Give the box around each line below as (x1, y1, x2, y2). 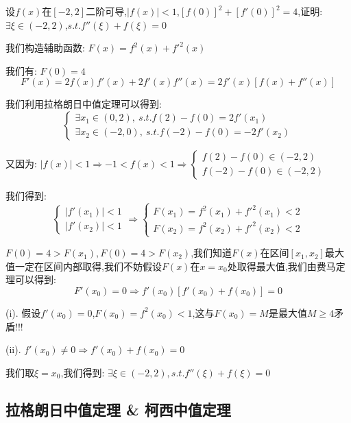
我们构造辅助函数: (5, 40, 85, 55)
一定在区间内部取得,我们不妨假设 (14, 258, 162, 273)
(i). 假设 (5, 305, 41, 319)
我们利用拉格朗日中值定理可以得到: (5, 97, 162, 111)
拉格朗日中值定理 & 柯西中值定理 (5, 398, 231, 420)
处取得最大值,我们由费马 (227, 258, 336, 273)
